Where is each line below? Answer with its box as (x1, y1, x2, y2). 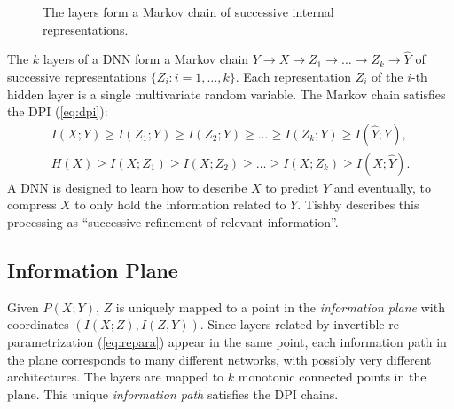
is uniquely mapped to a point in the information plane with (115, 297, 445, 316)
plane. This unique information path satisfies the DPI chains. (7, 384, 339, 403)
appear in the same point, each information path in (168, 333, 447, 351)
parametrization (7, 333, 94, 351)
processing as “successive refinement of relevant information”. (7, 213, 339, 232)
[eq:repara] (102, 333, 160, 351)
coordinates (7, 315, 69, 334)
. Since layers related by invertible (200, 315, 385, 334)
